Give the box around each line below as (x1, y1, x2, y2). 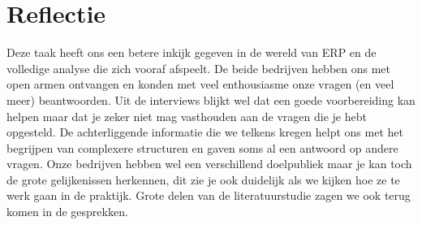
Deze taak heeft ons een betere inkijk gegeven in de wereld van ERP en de (6, 44, 377, 61)
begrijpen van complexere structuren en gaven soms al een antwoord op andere (6, 139, 398, 156)
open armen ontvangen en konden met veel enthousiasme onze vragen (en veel (6, 76, 394, 93)
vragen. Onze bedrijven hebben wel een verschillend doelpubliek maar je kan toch (6, 155, 412, 172)
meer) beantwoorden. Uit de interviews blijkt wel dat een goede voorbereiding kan (6, 91, 416, 108)
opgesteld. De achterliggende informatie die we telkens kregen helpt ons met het (6, 123, 403, 141)
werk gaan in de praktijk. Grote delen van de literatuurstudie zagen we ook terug (6, 187, 411, 204)
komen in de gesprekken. (6, 203, 128, 220)
